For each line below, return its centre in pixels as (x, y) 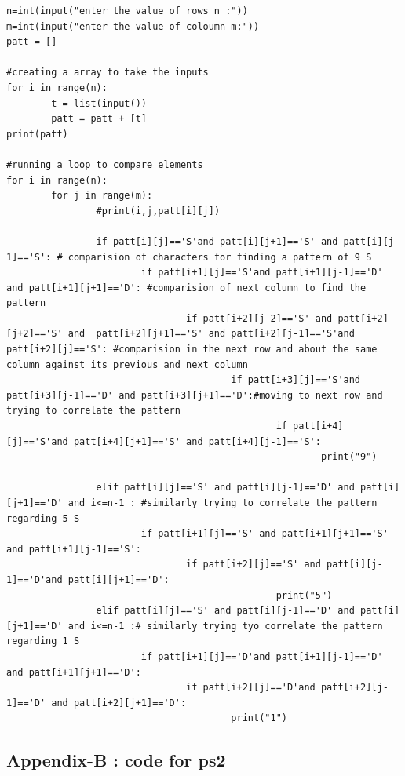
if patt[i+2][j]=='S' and (254, 565)
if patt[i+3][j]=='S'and (296, 380)
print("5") (304, 595)
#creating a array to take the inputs (108, 73)
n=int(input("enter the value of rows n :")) (127, 11)
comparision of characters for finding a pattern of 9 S (220, 257)
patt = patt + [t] (99, 119)
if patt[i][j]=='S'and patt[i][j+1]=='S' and (217, 241)
